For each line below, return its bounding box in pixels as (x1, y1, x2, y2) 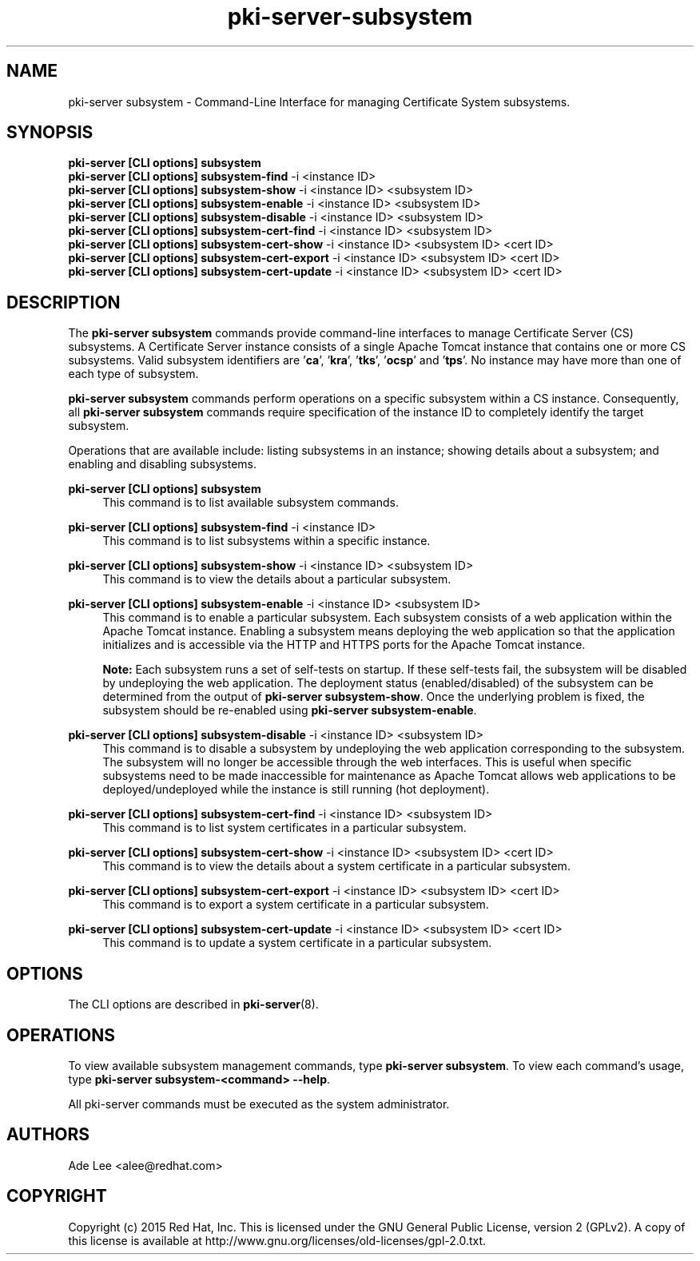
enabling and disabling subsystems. (68, 457, 257, 471)
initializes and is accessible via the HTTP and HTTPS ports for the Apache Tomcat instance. (102, 638, 586, 652)
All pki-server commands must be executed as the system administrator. (68, 1096, 450, 1111)
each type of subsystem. (68, 367, 199, 381)
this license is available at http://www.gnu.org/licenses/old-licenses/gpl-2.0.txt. (68, 1233, 487, 1247)
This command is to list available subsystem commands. (102, 495, 399, 510)
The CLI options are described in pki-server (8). (68, 997, 319, 1012)
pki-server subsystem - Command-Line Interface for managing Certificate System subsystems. (68, 94, 571, 109)
